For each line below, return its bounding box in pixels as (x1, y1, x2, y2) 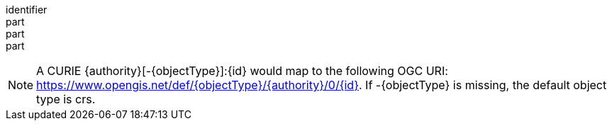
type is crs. (36, 92, 96, 106)
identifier (6, 4, 48, 16)
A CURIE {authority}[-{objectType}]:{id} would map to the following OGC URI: (36, 64, 448, 78)
